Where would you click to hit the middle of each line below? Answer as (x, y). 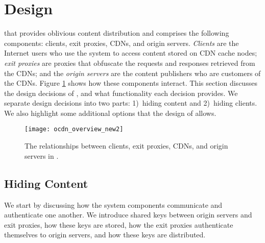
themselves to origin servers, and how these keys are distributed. (105, 235)
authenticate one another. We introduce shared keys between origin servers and (128, 215)
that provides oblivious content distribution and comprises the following (117, 33)
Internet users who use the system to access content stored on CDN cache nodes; (131, 53)
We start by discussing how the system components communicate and (113, 204)
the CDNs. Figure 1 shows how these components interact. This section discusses (131, 83)
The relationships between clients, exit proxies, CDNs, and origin (126, 146)
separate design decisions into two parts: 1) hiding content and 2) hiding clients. (131, 103)
